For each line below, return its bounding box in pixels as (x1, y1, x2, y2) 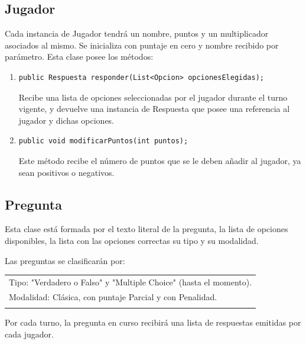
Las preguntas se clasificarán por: (5, 254, 125, 266)
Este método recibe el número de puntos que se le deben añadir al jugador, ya (18, 154, 301, 166)
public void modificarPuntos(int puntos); (18, 137, 188, 146)
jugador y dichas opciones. (18, 114, 115, 126)
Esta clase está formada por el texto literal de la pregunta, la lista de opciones (5, 223, 288, 235)
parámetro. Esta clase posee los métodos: (5, 50, 154, 63)
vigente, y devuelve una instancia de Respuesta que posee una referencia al (18, 102, 290, 115)
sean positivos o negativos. (18, 166, 115, 178)
